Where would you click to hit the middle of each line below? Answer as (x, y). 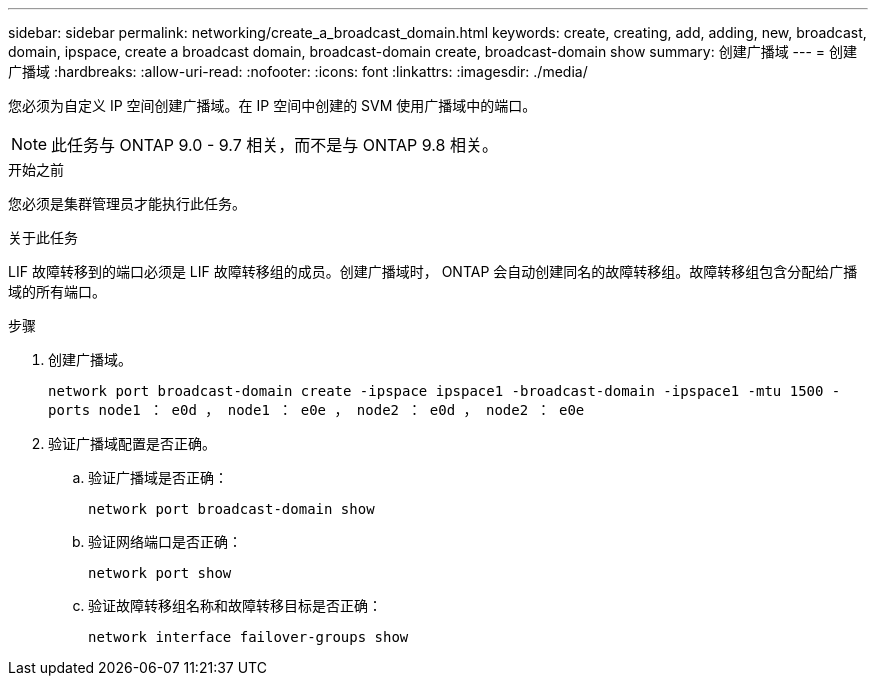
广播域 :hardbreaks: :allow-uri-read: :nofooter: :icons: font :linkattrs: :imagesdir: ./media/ (298, 71)
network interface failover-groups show (248, 637)
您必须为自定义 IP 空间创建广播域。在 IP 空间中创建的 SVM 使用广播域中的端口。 (272, 105)
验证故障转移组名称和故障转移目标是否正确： (235, 605)
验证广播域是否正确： (158, 477)
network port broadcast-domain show (231, 509)
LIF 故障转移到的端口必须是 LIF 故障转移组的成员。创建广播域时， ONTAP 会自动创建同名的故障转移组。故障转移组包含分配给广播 (433, 271)
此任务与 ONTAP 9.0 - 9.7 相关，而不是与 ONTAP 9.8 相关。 (274, 145)
